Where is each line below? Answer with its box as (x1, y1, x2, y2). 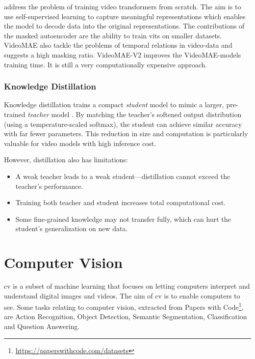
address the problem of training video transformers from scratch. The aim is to (4, 1, 241, 11)
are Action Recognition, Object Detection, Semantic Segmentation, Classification (4, 311, 247, 322)
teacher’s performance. (15, 180, 83, 191)
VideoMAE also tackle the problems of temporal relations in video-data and (4, 40, 232, 50)
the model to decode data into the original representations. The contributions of (4, 21, 245, 31)
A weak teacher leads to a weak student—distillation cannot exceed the (15, 171, 230, 181)
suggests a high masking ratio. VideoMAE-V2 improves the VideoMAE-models (4, 49, 241, 60)
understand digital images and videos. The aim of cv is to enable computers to (4, 290, 240, 300)
